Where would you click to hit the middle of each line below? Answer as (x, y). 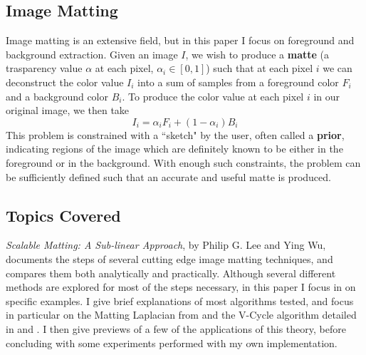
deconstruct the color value (65, 82)
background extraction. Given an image (92, 54)
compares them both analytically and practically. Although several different (171, 273)
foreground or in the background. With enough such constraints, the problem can (183, 162)
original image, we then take (68, 110)
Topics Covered (63, 215)
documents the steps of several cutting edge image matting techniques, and (169, 258)
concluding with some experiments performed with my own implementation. (172, 343)
